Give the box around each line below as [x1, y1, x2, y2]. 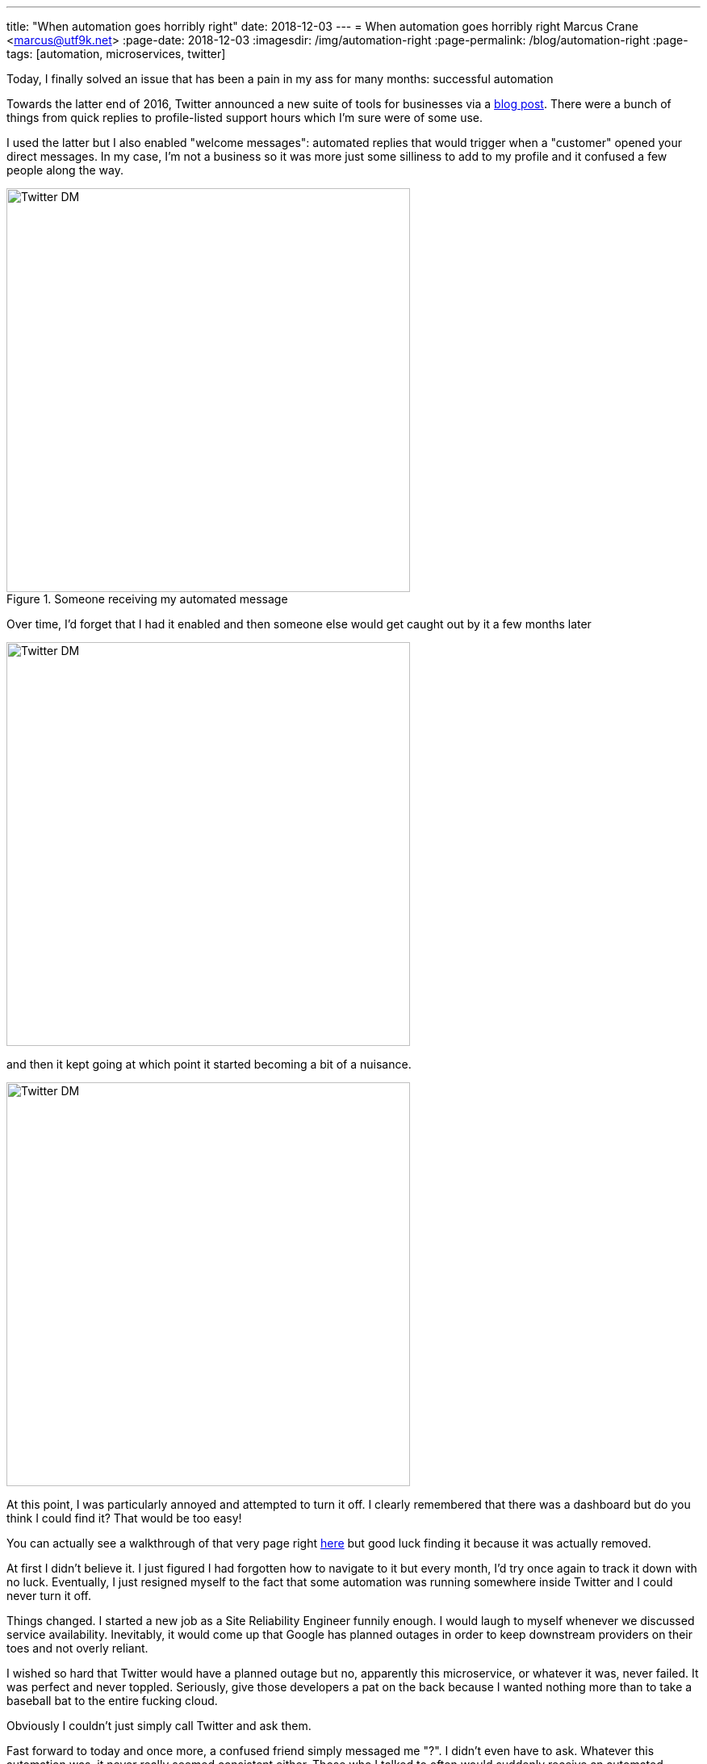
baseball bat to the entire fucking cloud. [6, 1694, 218, 1707]
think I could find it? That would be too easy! [6, 1511, 242, 1525]
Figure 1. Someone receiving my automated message [6, 592, 288, 606]
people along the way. [6, 163, 123, 177]
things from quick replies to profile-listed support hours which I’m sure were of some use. [6, 111, 483, 124]
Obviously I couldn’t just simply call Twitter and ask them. [6, 1719, 312, 1732]
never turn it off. [6, 1589, 92, 1602]
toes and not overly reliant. [6, 1641, 149, 1655]
